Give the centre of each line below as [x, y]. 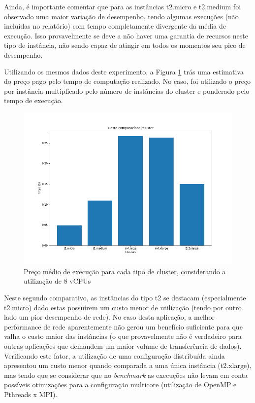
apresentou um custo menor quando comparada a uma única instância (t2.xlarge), [128, 365]
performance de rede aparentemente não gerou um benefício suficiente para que [123, 326]
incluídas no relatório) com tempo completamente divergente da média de [115, 26]
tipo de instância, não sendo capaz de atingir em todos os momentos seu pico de [125, 45]
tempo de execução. [33, 100]
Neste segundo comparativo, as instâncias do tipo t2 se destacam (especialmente [125, 298]
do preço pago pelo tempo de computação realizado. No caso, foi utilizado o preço [127, 81]
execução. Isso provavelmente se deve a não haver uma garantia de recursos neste [126, 35]
